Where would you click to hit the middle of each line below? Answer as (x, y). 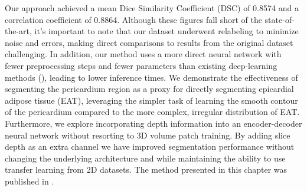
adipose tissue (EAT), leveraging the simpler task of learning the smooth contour (151, 100)
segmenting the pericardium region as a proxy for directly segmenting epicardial (149, 89)
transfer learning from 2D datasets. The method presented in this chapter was (146, 169)
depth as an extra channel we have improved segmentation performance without (150, 146)
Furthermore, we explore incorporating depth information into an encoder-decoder (153, 123)
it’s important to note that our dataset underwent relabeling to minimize (166, 31)
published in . (30, 181)
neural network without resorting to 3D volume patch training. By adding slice (148, 135)
